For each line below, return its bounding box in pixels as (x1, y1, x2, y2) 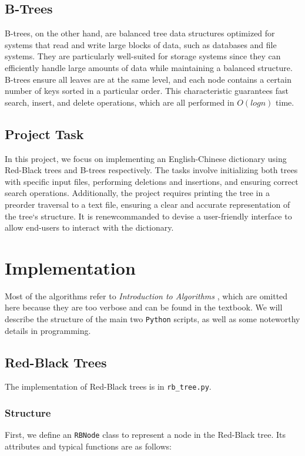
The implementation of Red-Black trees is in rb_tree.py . (5, 380, 212, 393)
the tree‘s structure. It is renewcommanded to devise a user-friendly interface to (5, 210, 292, 222)
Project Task (5, 124, 84, 143)
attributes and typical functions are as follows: (5, 440, 172, 452)
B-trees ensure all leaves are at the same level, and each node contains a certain (5, 73, 291, 85)
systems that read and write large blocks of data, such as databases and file (5, 38, 277, 50)
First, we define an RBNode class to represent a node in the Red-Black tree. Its (5, 428, 286, 441)
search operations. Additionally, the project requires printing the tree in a (5, 187, 270, 199)
